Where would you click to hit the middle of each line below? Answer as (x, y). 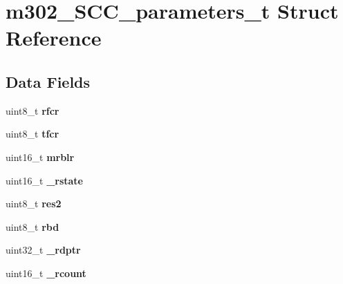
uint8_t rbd (33, 226)
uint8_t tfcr (33, 134)
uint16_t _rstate (45, 180)
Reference (54, 38)
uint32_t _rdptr (43, 250)
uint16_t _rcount (46, 273)
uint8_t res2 (34, 203)
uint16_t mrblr (40, 157)
